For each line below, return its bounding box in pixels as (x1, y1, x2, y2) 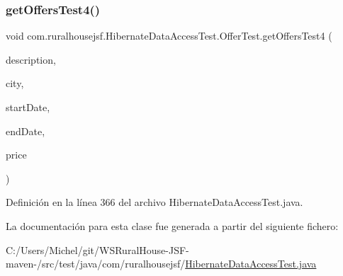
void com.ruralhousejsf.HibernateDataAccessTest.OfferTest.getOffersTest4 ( (6, 28, 332, 43)
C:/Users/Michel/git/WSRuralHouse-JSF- (6, 242, 189, 257)
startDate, (6, 100, 50, 114)
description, (6, 52, 56, 67)
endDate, (6, 123, 45, 138)
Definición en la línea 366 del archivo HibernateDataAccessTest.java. (6, 195, 303, 209)
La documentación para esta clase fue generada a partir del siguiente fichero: (6, 218, 339, 233)
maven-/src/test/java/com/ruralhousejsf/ (6, 256, 186, 271)
